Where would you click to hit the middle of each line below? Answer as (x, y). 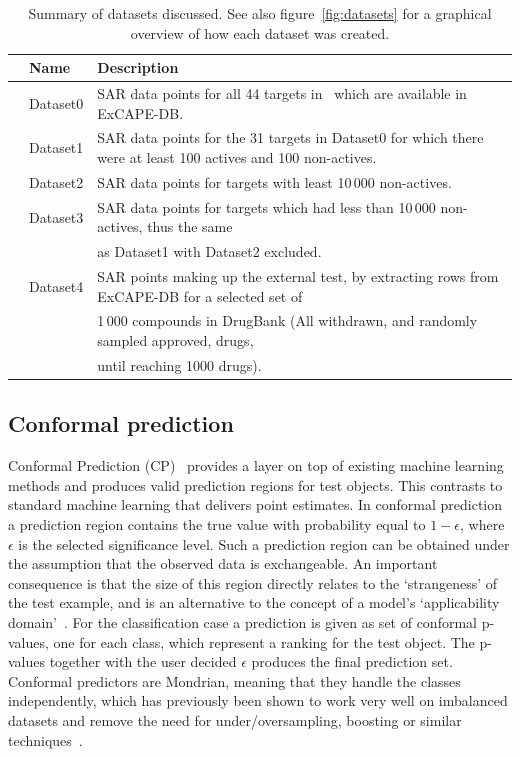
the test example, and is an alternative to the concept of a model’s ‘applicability (254, 602)
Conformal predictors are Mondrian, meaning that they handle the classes (234, 680)
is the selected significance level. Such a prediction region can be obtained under (264, 543)
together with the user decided (143, 661)
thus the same (190, 226)
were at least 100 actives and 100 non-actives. (237, 157)
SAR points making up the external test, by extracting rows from (298, 276)
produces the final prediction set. (352, 661)
